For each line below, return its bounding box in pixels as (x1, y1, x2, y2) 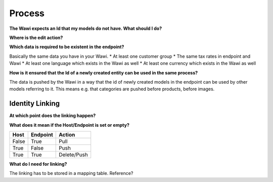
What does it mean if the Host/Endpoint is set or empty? (9, 122, 130, 128)
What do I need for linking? (9, 161, 67, 167)
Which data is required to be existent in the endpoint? (9, 44, 124, 50)
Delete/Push (59, 151, 88, 158)
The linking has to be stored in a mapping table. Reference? (9, 170, 133, 176)
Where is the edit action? (9, 34, 63, 41)
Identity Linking (9, 99, 60, 108)
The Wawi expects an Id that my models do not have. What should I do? (9, 25, 162, 31)
